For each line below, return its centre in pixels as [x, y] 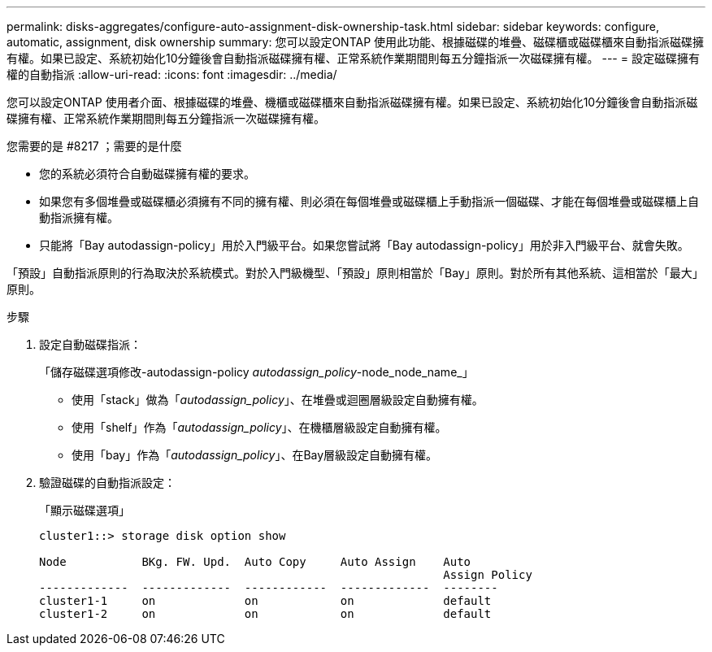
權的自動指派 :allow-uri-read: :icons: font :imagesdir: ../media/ [172, 74]
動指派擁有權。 [79, 217]
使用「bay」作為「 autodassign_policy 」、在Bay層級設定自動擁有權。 [255, 455]
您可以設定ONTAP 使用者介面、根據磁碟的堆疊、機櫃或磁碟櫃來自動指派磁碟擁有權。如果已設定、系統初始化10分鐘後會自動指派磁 [352, 102]
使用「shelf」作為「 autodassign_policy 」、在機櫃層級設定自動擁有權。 [259, 427]
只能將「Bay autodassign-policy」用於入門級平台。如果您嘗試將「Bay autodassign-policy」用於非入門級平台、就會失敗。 [364, 245]
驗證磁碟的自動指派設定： [107, 482]
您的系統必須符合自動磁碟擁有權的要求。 [147, 174]
